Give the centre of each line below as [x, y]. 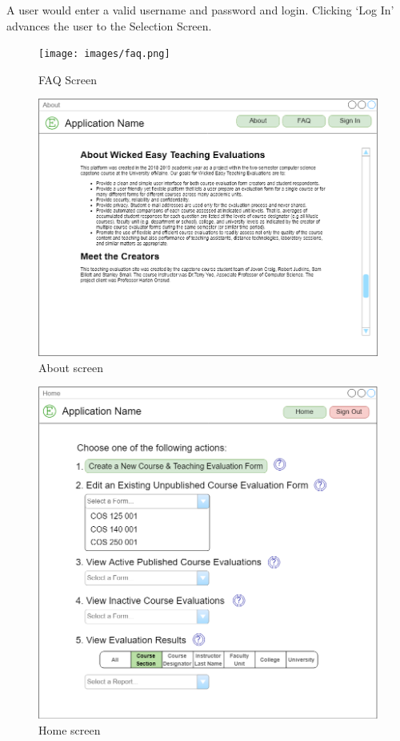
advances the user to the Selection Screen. [109, 25]
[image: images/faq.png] [104, 54]
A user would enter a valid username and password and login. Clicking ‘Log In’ [200, 10]
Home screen [70, 729]
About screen [71, 367]
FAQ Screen [68, 79]
